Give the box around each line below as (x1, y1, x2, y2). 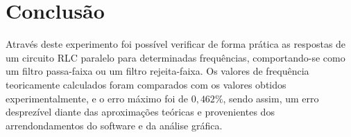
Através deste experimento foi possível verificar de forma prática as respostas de (6, 37, 346, 51)
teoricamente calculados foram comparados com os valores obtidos (6, 77, 286, 91)
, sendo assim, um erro (223, 91, 319, 105)
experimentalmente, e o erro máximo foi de (6, 91, 188, 105)
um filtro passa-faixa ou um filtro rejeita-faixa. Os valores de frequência (6, 64, 309, 78)
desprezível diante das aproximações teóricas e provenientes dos (6, 104, 275, 119)
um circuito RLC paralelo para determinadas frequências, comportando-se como (6, 50, 345, 64)
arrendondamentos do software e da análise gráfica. (6, 118, 223, 132)
